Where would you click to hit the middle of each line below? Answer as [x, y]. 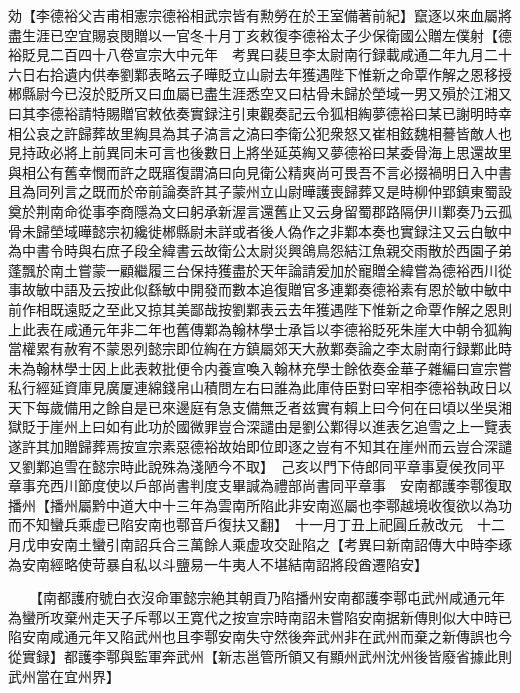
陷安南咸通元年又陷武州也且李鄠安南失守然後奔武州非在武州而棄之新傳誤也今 [260, 636]
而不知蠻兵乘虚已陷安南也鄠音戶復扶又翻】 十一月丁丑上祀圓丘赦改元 [235, 524]
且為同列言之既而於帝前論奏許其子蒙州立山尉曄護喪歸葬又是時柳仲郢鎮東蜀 [253, 191]
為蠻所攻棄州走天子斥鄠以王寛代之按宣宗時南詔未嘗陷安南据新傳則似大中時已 [260, 616]
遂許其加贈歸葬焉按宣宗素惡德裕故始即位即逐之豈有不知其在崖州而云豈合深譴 [260, 446]
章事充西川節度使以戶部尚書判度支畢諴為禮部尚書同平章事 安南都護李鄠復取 [260, 485]
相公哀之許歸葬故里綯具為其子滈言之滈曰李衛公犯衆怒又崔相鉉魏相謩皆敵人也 [260, 132]
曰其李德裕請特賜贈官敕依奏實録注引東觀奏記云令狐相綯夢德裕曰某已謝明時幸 [260, 112]
